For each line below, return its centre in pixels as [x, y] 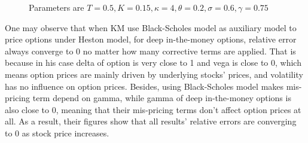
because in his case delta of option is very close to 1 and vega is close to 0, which [153, 63]
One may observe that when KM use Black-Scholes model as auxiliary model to [151, 27]
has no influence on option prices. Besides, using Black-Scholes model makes [144, 86]
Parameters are [57, 7]
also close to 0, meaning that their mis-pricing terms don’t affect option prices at [153, 109]
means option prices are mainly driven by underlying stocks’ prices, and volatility [154, 74]
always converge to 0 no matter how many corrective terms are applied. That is [150, 51]
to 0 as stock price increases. [57, 133]
